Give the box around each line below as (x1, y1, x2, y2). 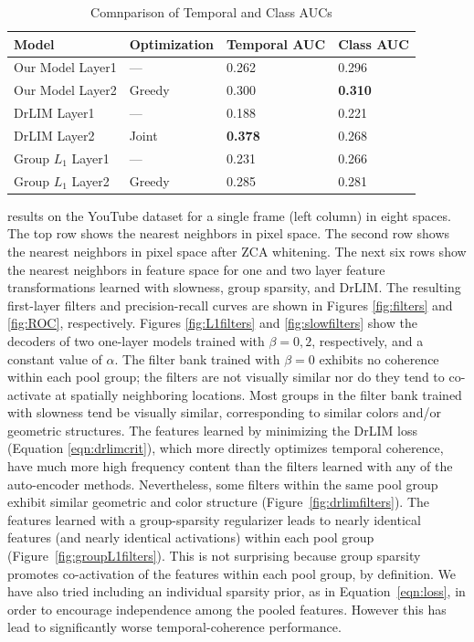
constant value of (7, 349, 102, 368)
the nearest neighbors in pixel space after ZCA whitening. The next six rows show (7, 241, 467, 260)
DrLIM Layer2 (14, 125, 95, 144)
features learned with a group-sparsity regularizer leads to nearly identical (7, 510, 421, 529)
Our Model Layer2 (14, 80, 117, 100)
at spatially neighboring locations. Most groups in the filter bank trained (55, 384, 462, 404)
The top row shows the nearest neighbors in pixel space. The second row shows (7, 224, 450, 243)
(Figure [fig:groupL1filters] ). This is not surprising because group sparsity (7, 546, 421, 565)
